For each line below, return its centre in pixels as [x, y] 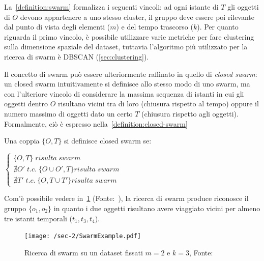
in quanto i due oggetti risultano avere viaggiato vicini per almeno [157, 208]
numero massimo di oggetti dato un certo [68, 113]
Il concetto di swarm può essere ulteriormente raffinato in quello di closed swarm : [131, 74]
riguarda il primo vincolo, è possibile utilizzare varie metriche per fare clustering [129, 36]
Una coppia [22, 141]
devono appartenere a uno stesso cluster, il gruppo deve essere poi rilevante [137, 17]
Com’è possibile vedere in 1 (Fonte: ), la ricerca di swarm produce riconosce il [126, 198]
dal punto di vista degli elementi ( [57, 27]
